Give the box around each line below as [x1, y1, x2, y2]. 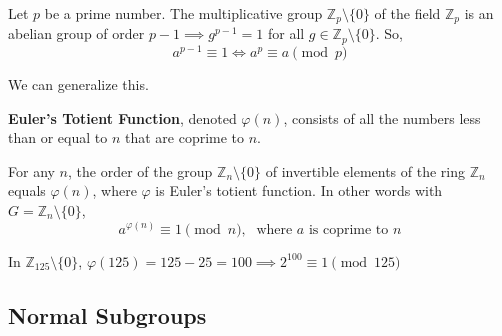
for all [267, 23, 305, 44]
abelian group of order [8, 23, 145, 44]
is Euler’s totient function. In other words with [155, 180, 443, 201]
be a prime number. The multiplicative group [44, 3, 323, 23]
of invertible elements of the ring [265, 160, 466, 181]
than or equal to [8, 127, 108, 148]
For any [8, 160, 55, 181]
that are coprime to [124, 127, 245, 148]
